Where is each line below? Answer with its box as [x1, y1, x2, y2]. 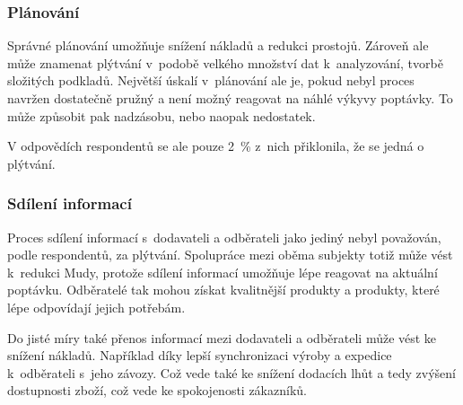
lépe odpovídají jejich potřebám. [7, 297, 186, 316]
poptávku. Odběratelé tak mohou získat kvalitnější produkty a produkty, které [7, 280, 440, 299]
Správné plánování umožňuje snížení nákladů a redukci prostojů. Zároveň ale [7, 36, 429, 55]
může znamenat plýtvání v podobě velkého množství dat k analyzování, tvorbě [7, 53, 443, 72]
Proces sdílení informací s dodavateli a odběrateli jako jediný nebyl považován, [7, 227, 441, 246]
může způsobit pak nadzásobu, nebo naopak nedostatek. [7, 106, 316, 125]
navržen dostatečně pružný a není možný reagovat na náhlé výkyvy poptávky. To [7, 89, 453, 107]
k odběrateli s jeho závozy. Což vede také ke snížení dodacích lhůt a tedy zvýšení [7, 363, 456, 382]
